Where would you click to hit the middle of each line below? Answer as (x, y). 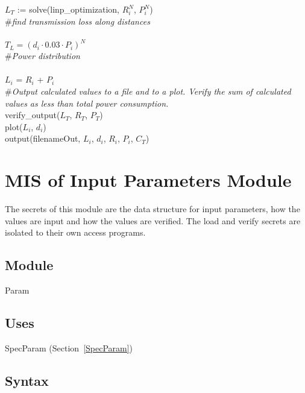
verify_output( (33, 115)
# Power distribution (42, 56)
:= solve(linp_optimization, (68, 9)
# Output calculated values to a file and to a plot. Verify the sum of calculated (148, 91)
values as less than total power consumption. (87, 103)
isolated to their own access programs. (75, 232)
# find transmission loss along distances (77, 21)
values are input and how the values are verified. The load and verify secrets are (153, 220)
